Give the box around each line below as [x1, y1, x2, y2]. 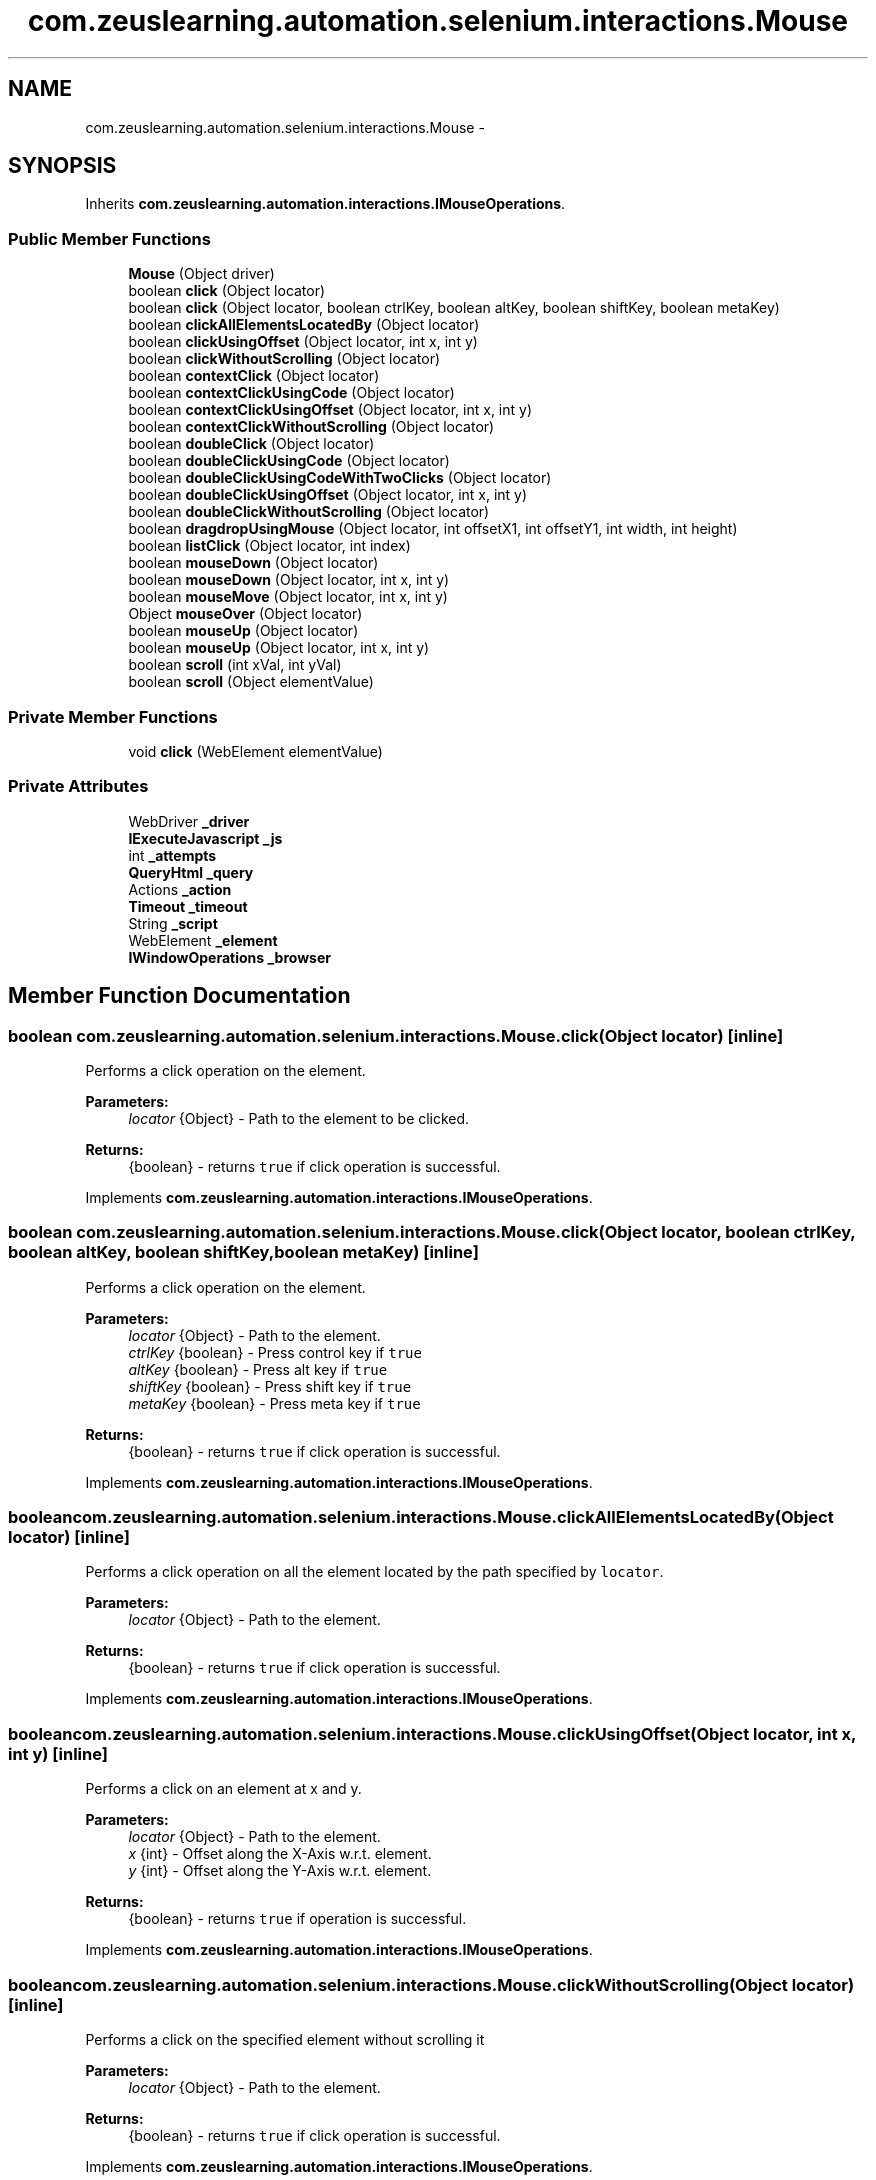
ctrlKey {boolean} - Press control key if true [128, 1343, 422, 1361]
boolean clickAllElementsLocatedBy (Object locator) [128, 316, 480, 334]
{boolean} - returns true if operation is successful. [128, 1910, 467, 1928]
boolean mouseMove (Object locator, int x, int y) [128, 588, 448, 606]
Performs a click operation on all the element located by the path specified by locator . [85, 1563, 664, 1581]
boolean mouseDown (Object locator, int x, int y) [128, 571, 450, 589]
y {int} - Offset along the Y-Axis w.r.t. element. [128, 1862, 432, 1880]
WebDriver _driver [128, 812, 250, 830]
